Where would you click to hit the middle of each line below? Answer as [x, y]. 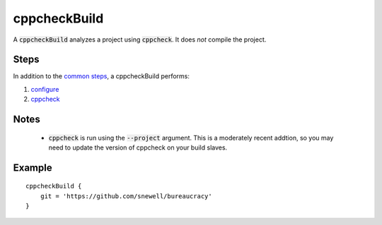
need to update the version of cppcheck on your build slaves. [138, 147]
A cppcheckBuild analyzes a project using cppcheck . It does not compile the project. [140, 39]
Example [33, 168]
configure [45, 89]
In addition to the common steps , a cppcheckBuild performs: [102, 76]
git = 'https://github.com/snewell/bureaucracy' [126, 196]
